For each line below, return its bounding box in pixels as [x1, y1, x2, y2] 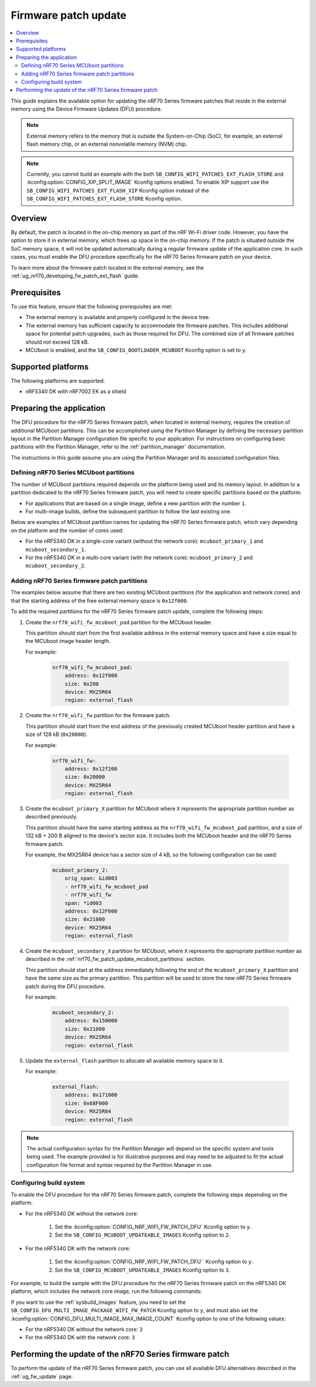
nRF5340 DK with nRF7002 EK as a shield [25, 388, 126, 395]
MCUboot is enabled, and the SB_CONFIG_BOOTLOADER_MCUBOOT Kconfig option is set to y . [25, 346, 247, 354]
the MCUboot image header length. [25, 638, 111, 645]
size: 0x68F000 [64, 1100, 108, 1107]
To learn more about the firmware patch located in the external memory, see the [11, 264, 204, 271]
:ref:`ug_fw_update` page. [11, 1373, 73, 1380]
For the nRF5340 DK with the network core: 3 [25, 1334, 135, 1341]
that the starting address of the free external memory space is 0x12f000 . [11, 597, 188, 604]
